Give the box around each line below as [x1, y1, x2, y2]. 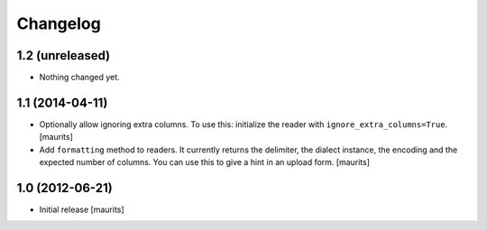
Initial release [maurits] [39, 204, 125, 216]
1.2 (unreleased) [16, 48, 111, 63]
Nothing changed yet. [39, 72, 121, 83]
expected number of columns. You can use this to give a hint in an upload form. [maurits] [39, 157, 370, 168]
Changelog [16, 14, 101, 33]
